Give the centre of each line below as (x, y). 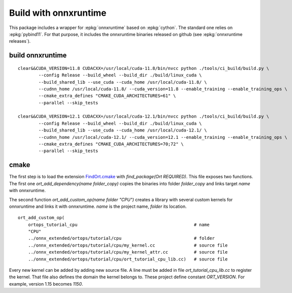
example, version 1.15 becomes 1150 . (46, 284)
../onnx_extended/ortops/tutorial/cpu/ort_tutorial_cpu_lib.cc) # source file (128, 259)
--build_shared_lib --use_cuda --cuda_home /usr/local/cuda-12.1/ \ (123, 130)
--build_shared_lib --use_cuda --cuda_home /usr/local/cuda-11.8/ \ (123, 82)
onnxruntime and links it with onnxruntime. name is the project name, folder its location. (98, 206)
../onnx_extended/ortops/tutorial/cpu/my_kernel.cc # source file (128, 245)
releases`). (20, 41)
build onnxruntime (38, 55)
